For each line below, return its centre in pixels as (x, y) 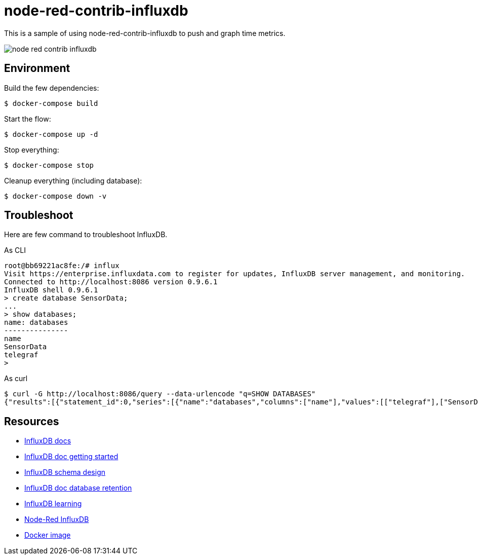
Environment (37, 68)
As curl (16, 379)
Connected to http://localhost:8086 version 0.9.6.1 (111, 282)
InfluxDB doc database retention (78, 488)
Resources (32, 421)
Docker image (48, 535)
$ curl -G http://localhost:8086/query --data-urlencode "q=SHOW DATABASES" (160, 394)
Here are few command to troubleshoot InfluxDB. (86, 235)
